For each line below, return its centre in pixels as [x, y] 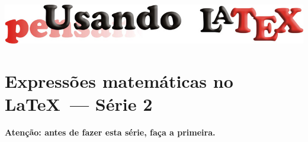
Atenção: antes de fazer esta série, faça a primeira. [110, 132]
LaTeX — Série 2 [79, 104]
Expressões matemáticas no [119, 80]
